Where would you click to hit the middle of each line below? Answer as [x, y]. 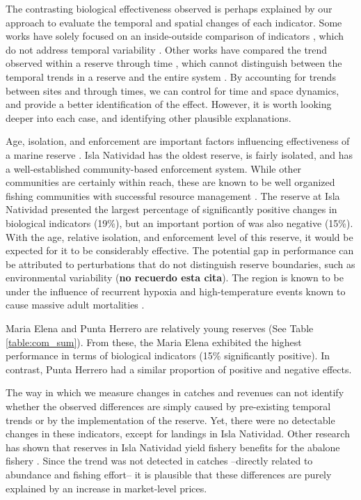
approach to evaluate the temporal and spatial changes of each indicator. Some [174, 22]
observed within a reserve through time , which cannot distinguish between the [174, 63]
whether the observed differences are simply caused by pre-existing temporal [168, 406]
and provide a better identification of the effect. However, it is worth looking [169, 104]
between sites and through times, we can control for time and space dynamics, [173, 90]
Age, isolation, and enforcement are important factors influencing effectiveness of [178, 141]
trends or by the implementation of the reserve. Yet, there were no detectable [170, 420]
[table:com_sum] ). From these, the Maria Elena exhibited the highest [154, 342]
